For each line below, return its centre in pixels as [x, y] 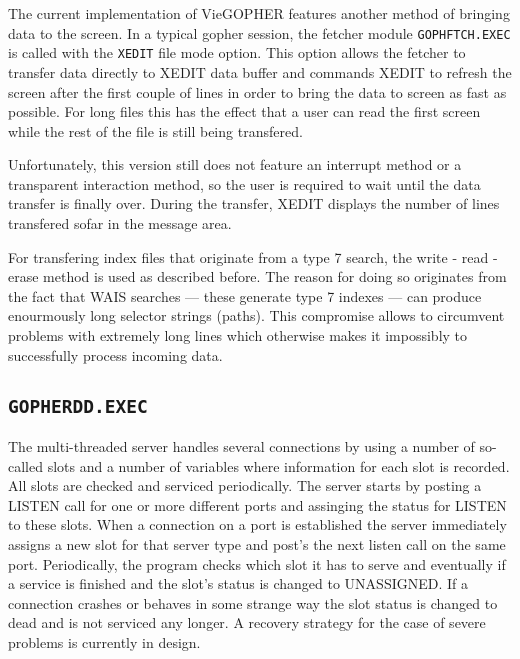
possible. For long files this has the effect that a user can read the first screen [244, 111]
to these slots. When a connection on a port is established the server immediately [257, 524]
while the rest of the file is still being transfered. [155, 130]
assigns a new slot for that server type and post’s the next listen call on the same [257, 543]
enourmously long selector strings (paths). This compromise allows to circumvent [256, 315]
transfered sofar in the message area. [120, 223]
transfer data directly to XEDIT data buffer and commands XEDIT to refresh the [260, 71]
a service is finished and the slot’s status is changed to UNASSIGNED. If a [238, 583]
